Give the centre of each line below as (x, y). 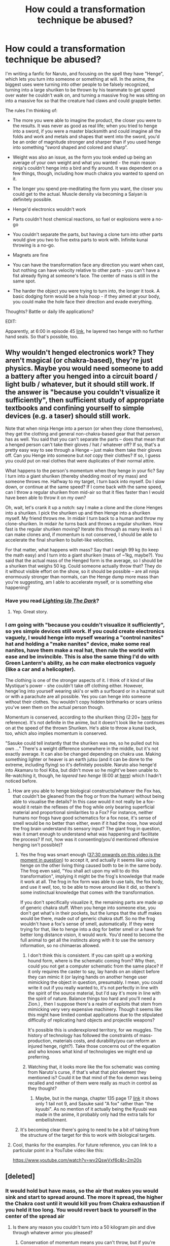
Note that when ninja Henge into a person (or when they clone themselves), (84, 428)
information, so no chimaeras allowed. (60, 946)
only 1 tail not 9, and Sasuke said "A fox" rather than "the (94, 1104)
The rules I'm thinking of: (31, 110)
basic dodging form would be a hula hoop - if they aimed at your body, (87, 296)
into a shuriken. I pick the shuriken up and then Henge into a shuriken (78, 513)
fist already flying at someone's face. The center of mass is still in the (85, 275)
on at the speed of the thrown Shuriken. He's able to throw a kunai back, (81, 728)
